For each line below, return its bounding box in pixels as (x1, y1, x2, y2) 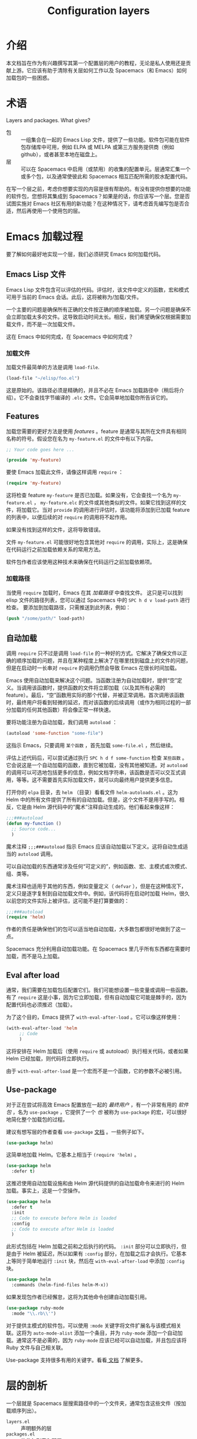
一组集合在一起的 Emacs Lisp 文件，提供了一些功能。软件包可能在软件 (21, 136, 191, 143)
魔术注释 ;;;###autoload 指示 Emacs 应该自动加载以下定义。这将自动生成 (6, 843, 183, 850)
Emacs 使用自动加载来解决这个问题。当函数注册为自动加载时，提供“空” (6, 677, 178, 684)
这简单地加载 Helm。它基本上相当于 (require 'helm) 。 (6, 1151, 140, 1158)
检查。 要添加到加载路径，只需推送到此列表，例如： (6, 603, 131, 611)
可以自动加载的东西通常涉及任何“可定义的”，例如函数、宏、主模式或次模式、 (6, 863, 191, 870)
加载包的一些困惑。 (6, 74, 53, 81)
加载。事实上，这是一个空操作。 (6, 1187, 83, 1194)
